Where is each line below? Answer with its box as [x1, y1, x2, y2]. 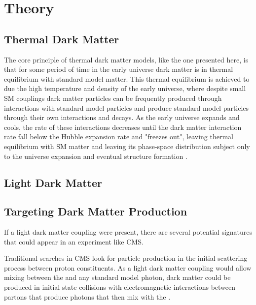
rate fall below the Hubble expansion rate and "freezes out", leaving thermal [4, 131, 234, 142]
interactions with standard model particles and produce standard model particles [4, 102, 249, 113]
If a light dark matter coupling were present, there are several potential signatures [4, 227, 253, 237]
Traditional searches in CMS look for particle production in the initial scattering [4, 253, 248, 263]
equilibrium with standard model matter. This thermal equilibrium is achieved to [4, 73, 250, 84]
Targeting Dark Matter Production [4, 204, 187, 219]
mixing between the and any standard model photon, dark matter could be [4, 272, 231, 282]
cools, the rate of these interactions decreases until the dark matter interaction [4, 122, 242, 132]
